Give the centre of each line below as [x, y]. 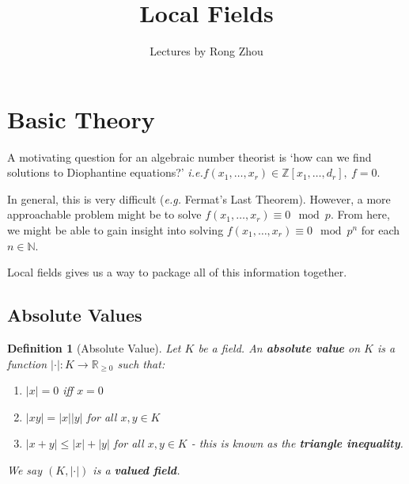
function [27, 363]
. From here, [360, 214]
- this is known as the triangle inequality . [297, 443]
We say [25, 469]
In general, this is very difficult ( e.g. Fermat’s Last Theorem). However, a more [199, 198]
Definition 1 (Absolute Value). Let [94, 348]
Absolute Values [75, 315]
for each [381, 230]
